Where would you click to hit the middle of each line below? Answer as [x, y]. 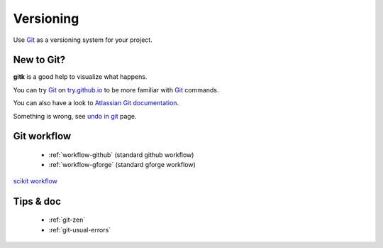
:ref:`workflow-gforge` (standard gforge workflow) [122, 165]
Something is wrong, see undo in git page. [75, 116]
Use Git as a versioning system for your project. [83, 40]
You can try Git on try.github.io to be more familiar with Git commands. [116, 90]
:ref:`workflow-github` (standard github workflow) [121, 155]
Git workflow [42, 136]
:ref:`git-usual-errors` [80, 230]
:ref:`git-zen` [67, 220]
